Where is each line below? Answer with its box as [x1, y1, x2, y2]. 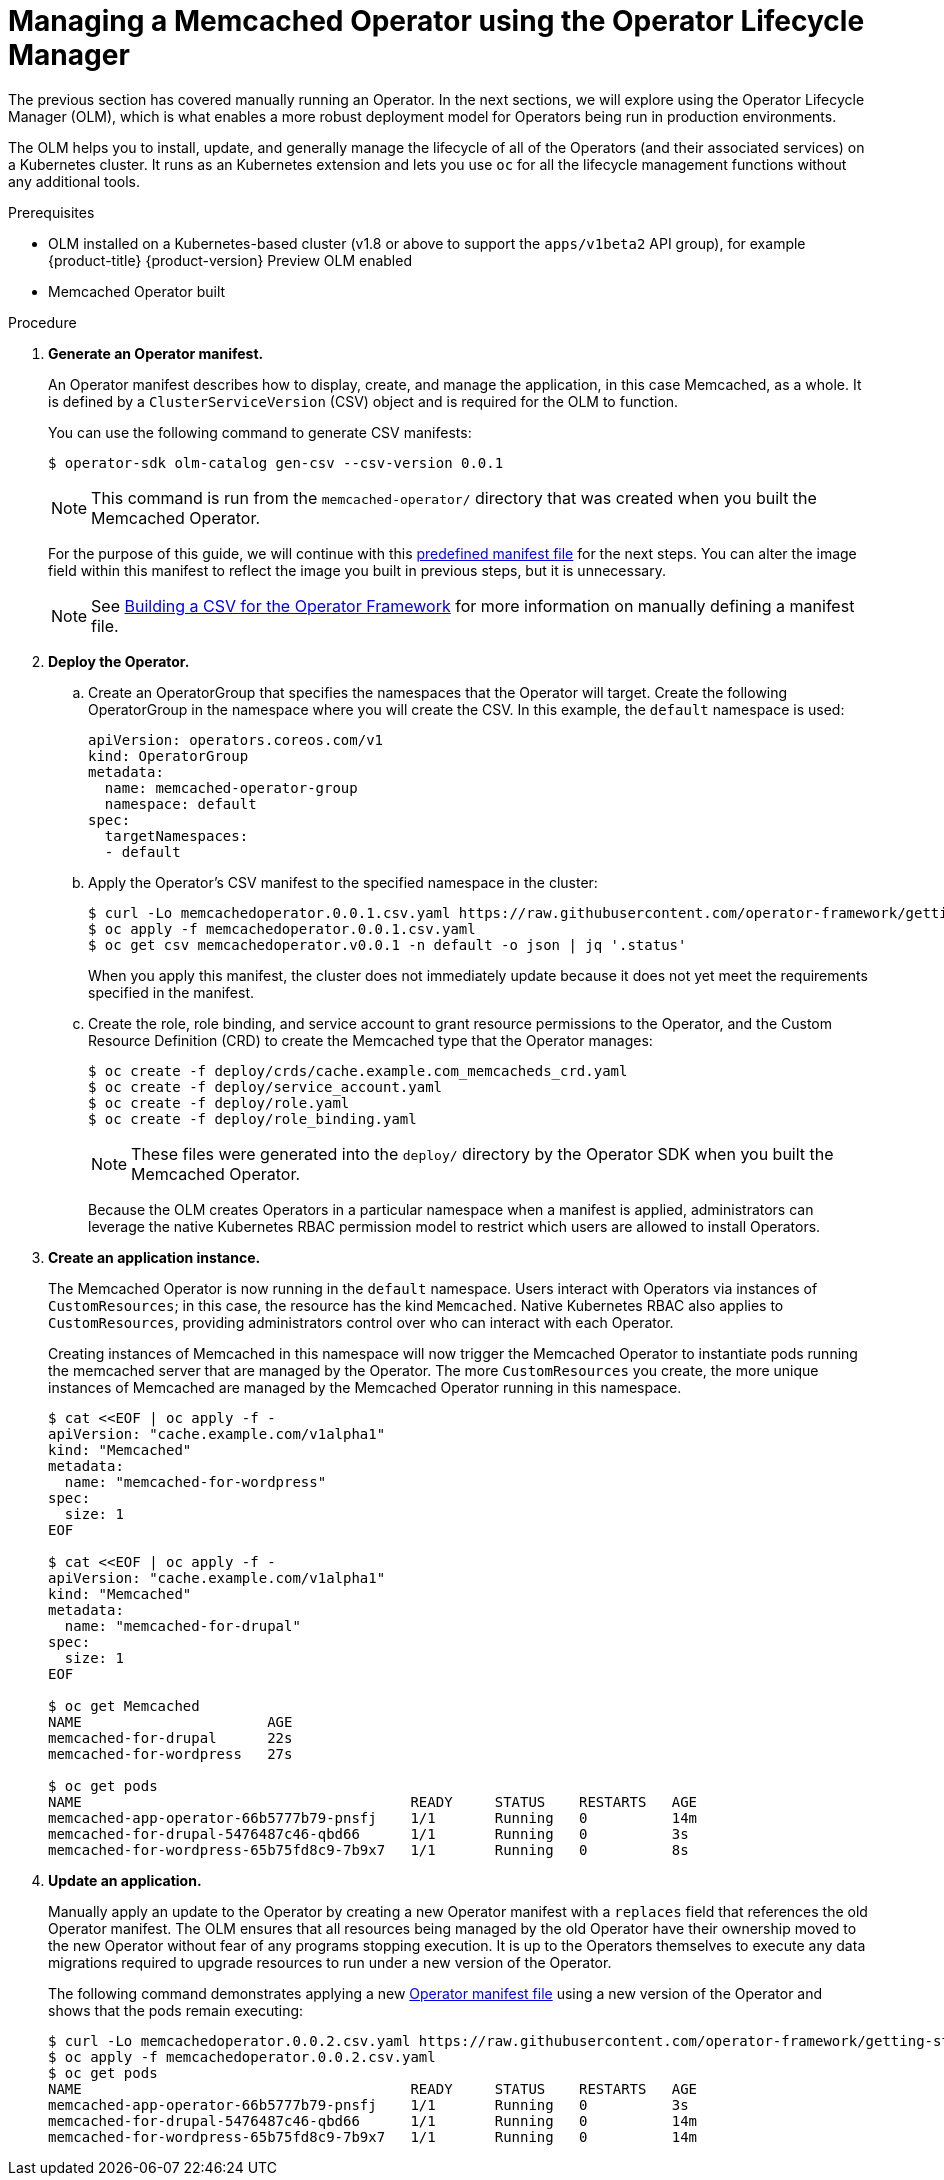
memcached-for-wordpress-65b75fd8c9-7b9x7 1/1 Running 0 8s [48, 1841, 689, 1858]
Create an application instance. [48, 1248, 261, 1266]
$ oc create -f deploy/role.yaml [88, 1094, 350, 1111]
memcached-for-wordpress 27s [48, 1745, 293, 1762]
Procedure [8, 313, 77, 331]
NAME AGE [48, 1713, 293, 1730]
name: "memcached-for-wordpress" [64, 1473, 327, 1490]
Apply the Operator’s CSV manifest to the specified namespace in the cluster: [88, 873, 598, 891]
